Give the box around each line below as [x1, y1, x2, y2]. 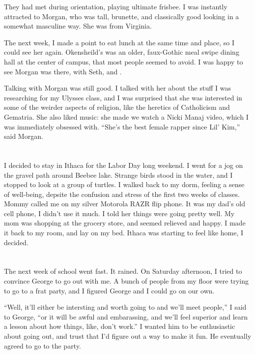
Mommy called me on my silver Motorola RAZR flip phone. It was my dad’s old [4, 198, 246, 209]
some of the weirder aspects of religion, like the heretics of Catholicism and [4, 102, 230, 112]
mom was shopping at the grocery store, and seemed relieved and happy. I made [4, 218, 246, 228]
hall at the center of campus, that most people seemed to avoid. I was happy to [4, 56, 243, 66]
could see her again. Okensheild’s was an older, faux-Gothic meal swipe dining [4, 47, 239, 57]
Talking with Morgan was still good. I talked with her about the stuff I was [4, 83, 231, 93]
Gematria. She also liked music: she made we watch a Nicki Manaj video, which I [4, 111, 249, 122]
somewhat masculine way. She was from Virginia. [4, 21, 152, 31]
